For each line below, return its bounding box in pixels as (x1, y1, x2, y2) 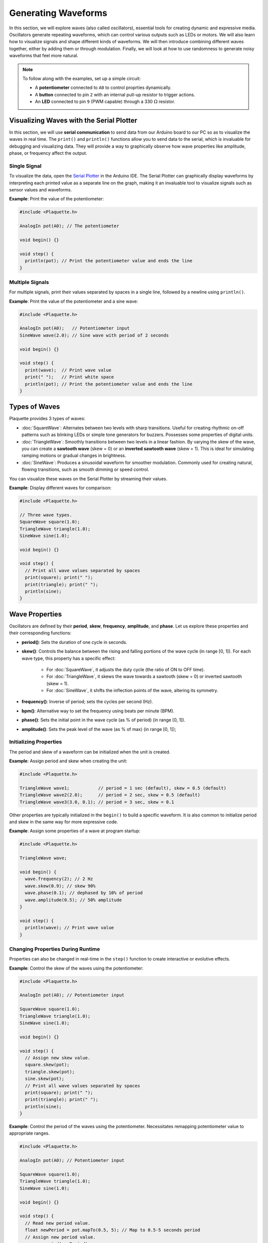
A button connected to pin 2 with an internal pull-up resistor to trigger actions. (35, 91, 196, 97)
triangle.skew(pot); (25, 1069, 75, 1074)
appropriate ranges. (9, 1130, 50, 1136)
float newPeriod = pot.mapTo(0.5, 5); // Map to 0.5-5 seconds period (25, 1227, 201, 1233)
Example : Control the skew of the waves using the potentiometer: (9, 965, 143, 971)
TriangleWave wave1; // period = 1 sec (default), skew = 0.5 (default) (19, 785, 227, 791)
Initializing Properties (9, 738, 62, 745)
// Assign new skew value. (25, 1055, 91, 1061)
